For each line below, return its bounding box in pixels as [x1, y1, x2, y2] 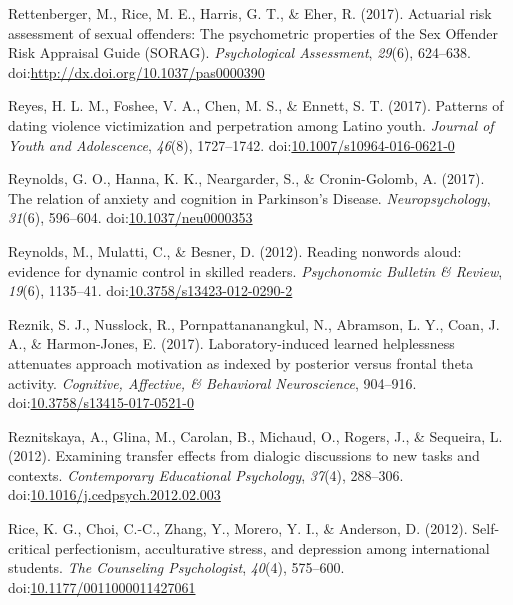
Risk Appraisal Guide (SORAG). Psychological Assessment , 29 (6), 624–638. [8, 42, 471, 63]
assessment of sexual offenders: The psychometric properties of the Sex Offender [8, 22, 498, 43]
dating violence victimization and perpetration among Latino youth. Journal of [8, 114, 494, 135]
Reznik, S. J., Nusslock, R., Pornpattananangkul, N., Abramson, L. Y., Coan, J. [8, 313, 500, 334]
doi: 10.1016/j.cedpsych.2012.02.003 [8, 484, 221, 505]
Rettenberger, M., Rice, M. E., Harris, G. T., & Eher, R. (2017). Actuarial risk [8, 3, 492, 23]
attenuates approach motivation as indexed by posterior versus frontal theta [8, 352, 474, 373]
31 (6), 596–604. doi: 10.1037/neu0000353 [8, 207, 253, 228]
